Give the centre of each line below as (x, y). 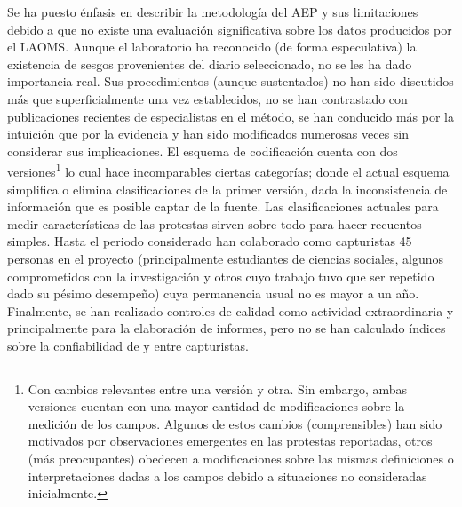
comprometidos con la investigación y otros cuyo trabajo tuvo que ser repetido (221, 276)
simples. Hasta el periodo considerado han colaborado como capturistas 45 (210, 241)
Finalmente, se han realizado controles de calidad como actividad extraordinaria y (231, 310)
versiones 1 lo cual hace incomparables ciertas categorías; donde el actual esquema (228, 170)
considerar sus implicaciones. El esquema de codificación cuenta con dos (203, 151)
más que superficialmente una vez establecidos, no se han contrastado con (207, 98)
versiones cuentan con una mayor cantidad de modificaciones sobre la (216, 406)
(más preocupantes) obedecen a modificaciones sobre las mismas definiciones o (241, 458)
